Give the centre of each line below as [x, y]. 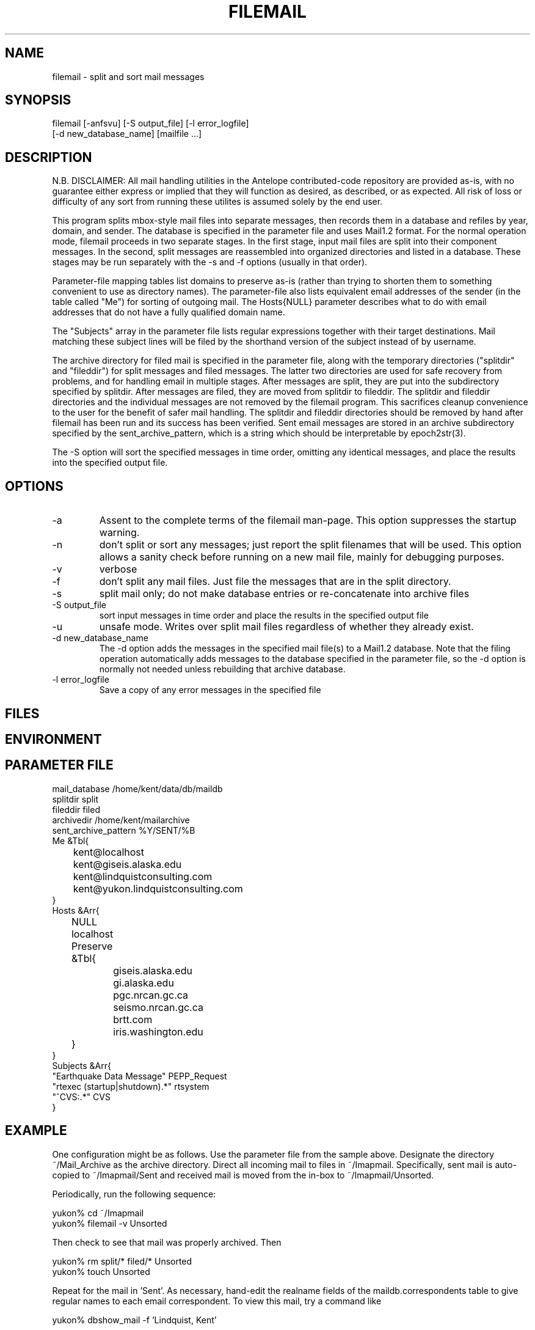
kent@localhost [109, 852]
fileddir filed [76, 809]
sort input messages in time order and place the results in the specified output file [264, 615]
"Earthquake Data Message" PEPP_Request [140, 1076]
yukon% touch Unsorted [101, 1271]
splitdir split [75, 799]
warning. [119, 533]
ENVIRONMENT [53, 739]
